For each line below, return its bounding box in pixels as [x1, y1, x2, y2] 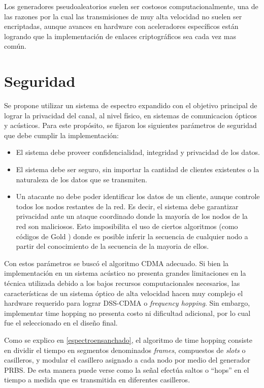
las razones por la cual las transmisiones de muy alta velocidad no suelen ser [4, 11, 242, 21]
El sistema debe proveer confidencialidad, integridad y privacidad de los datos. [16, 147, 260, 157]
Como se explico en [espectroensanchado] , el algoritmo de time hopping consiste [4, 334, 252, 345]
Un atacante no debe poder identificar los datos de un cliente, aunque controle [16, 191, 260, 202]
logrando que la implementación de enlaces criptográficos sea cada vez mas [4, 30, 236, 41]
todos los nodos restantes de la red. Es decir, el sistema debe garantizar [16, 201, 239, 211]
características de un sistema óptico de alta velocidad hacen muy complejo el [4, 287, 243, 298]
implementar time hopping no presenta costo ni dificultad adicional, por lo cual [4, 307, 251, 318]
